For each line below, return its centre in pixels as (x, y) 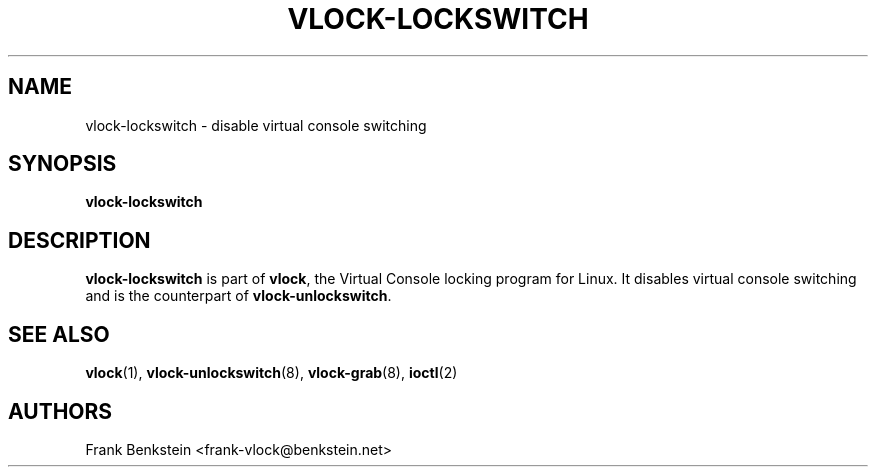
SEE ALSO (59, 334)
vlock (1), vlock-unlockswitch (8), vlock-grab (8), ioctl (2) (271, 373)
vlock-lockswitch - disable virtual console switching (256, 125)
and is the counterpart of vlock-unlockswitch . (238, 296)
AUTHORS (60, 411)
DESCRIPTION (79, 240)
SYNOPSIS (62, 164)
